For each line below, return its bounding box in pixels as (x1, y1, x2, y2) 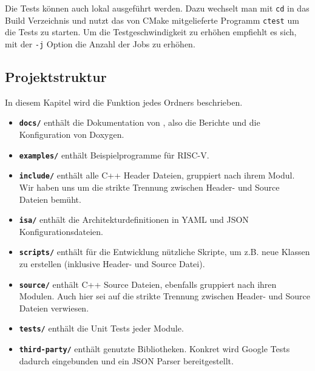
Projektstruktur (5, 67, 107, 86)
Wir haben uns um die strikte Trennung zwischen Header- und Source (19, 180, 280, 193)
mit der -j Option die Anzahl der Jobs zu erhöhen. (5, 37, 195, 50)
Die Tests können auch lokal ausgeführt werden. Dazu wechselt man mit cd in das (5, 2, 310, 14)
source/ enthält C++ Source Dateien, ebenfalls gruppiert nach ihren (19, 277, 277, 290)
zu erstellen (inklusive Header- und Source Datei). (19, 257, 205, 270)
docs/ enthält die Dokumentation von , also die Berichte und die (19, 116, 260, 129)
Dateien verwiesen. (19, 301, 89, 314)
